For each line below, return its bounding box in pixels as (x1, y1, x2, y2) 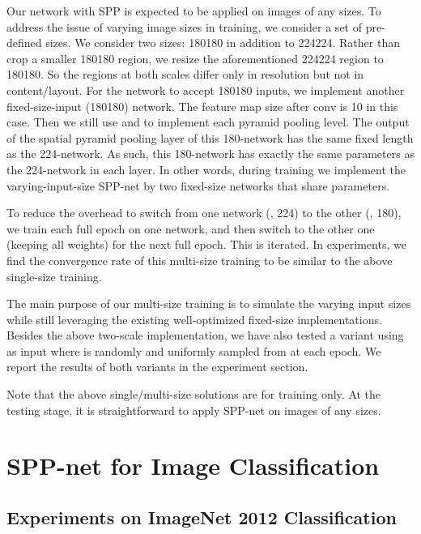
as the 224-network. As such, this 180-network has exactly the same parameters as (6, 145, 415, 162)
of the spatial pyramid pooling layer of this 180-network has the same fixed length (6, 129, 414, 146)
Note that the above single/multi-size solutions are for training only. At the (6, 386, 381, 403)
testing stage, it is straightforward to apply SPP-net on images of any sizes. (6, 401, 381, 418)
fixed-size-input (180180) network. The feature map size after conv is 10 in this (6, 97, 398, 114)
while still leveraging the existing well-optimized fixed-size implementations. (6, 310, 382, 327)
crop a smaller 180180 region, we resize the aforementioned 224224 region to (6, 49, 384, 66)
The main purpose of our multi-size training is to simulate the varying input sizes (6, 295, 411, 312)
